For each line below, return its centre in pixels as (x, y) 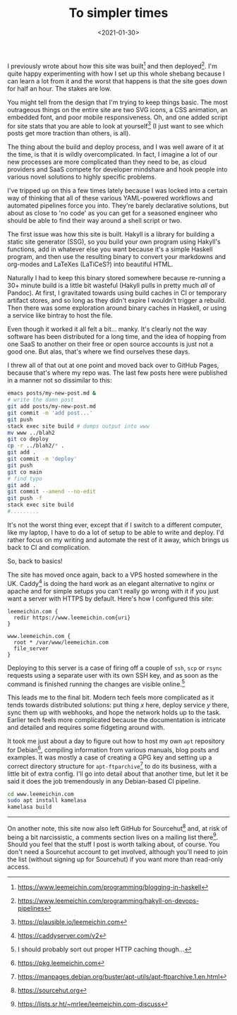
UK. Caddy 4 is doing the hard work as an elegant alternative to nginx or (111, 582)
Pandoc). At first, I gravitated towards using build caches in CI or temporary (117, 293)
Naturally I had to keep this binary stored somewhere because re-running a (116, 278)
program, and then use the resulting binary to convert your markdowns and (117, 257)
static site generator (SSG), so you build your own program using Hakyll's (114, 242)
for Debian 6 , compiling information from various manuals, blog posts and (113, 749)
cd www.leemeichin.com (41, 794)
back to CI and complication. (49, 547)
